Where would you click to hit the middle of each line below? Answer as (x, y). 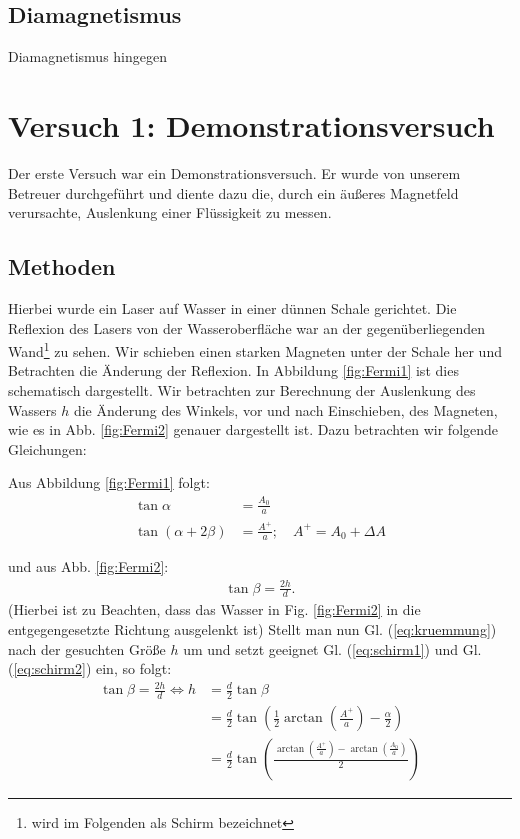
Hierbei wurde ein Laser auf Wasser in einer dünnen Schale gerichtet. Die (232, 307)
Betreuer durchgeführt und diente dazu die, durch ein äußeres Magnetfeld (233, 192)
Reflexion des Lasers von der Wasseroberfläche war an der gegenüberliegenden (247, 327)
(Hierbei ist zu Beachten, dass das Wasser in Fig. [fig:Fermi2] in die (214, 609)
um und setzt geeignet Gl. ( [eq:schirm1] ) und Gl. (332, 648)
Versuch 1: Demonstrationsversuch (251, 124)
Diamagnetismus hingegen (88, 56)
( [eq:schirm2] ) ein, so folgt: (90, 668)
